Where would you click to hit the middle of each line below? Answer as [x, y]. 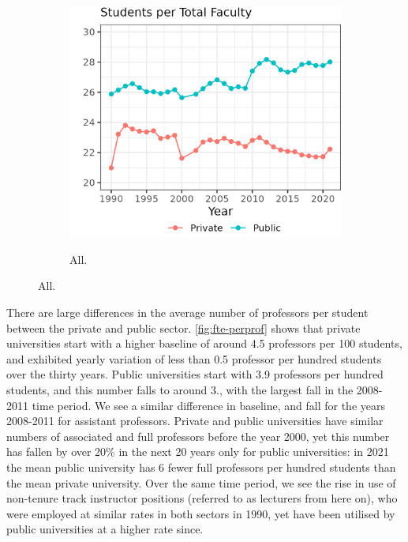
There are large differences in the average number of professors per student [187, 312]
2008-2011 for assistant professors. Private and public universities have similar [195, 421]
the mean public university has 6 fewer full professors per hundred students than [201, 467]
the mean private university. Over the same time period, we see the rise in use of [201, 482]
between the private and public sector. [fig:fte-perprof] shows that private [183, 327]
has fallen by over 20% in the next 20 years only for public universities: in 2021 [198, 452]
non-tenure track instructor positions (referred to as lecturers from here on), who [202, 498]
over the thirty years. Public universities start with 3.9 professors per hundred [195, 374]
